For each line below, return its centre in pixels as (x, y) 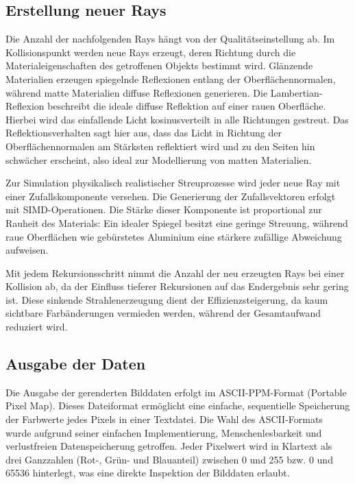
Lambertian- (296, 92)
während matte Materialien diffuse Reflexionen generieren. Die (137, 92)
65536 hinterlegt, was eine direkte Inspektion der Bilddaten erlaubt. (148, 473)
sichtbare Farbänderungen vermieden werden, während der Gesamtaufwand (163, 313)
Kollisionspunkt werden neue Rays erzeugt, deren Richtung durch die (151, 52)
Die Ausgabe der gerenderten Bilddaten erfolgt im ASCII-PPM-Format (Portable (176, 392)
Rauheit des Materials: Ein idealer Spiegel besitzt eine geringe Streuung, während (177, 222)
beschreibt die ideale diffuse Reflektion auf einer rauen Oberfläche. (187, 106)
